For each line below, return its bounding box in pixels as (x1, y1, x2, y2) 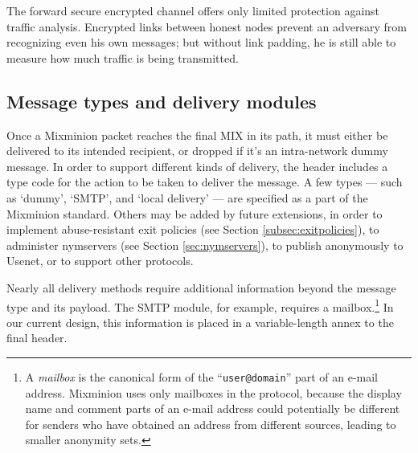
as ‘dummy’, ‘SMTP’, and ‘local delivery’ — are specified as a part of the (6, 189, 368, 206)
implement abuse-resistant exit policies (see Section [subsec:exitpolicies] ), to (6, 221, 379, 238)
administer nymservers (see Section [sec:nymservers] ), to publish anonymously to (6, 236, 404, 253)
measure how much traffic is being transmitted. (6, 49, 239, 66)
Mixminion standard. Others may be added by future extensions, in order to (6, 205, 383, 222)
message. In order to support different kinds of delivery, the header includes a (6, 157, 388, 174)
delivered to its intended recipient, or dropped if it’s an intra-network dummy (6, 142, 388, 159)
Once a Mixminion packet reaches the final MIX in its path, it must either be (6, 126, 388, 143)
